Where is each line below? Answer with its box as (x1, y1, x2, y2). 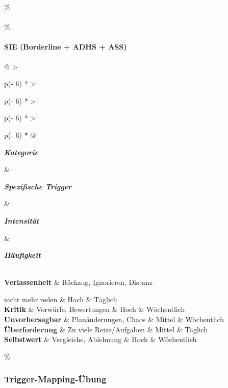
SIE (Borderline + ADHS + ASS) (4, 41, 127, 52)
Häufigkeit (4, 250, 41, 260)
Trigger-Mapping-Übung (4, 373, 107, 385)
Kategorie (4, 147, 39, 157)
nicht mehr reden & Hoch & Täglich (4, 294, 117, 304)
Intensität (4, 215, 39, 226)
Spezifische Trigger (4, 181, 72, 191)
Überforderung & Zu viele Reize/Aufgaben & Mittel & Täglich (4, 324, 208, 334)
